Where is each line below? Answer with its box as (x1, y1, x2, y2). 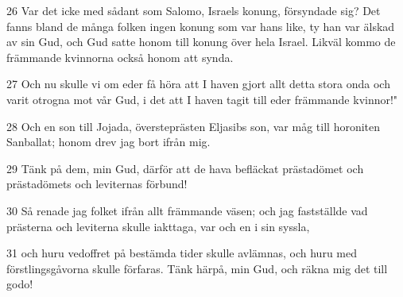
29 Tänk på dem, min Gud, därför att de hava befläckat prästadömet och (6, 160, 364, 176)
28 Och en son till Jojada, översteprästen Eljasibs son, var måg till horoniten (6, 118, 381, 134)
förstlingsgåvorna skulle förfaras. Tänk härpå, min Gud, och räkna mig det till (6, 260, 388, 276)
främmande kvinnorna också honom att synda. (6, 48, 234, 65)
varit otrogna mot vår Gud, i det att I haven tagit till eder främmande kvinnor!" (6, 91, 398, 107)
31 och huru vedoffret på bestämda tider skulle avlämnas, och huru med (6, 245, 357, 261)
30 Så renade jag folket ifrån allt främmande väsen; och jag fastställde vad (6, 202, 368, 218)
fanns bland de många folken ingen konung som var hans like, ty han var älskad (6, 17, 395, 34)
